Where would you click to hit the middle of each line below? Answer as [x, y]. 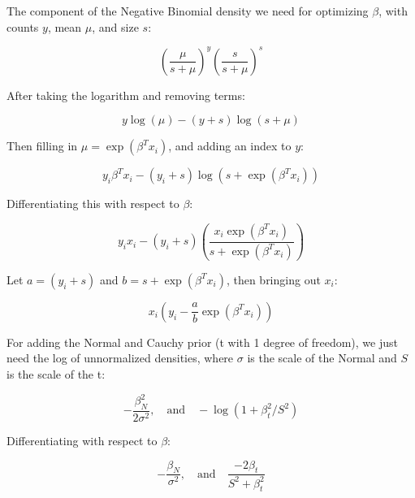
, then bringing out [273, 279]
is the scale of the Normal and [322, 358]
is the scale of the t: [56, 374]
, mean [65, 26]
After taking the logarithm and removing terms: [126, 95]
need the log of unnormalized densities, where [120, 358]
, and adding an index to [230, 146]
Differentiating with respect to [82, 440]
